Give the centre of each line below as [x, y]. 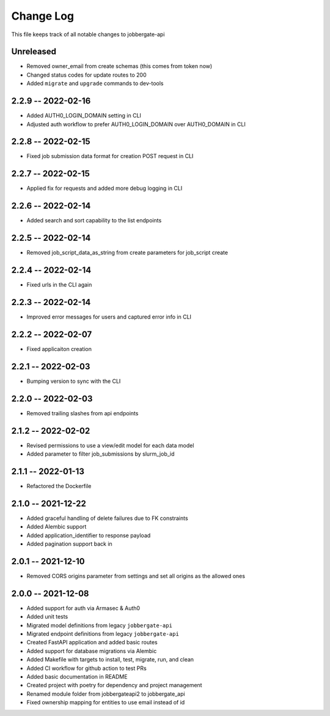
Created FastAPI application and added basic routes [92, 643]
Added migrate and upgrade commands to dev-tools [95, 83]
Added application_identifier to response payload [89, 535]
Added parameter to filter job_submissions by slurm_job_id [101, 454]
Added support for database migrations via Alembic [92, 651]
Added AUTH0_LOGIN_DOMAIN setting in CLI [84, 116]
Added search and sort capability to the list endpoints [94, 220]
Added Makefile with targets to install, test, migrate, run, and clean [110, 660]
